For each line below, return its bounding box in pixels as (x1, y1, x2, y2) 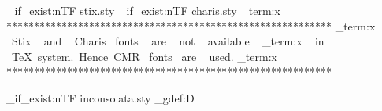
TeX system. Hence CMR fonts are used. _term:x (11, 48, 277, 64)
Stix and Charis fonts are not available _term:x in (11, 33, 325, 49)
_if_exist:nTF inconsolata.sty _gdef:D (6, 89, 195, 106)
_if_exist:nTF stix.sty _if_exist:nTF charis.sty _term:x (6, 2, 280, 18)
